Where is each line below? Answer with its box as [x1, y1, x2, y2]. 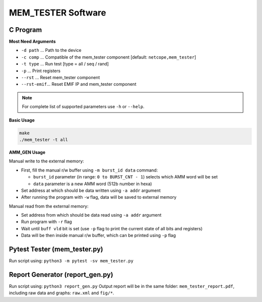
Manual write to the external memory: [9, 158, 84, 164]
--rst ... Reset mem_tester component [21, 75, 100, 80]
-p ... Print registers [21, 68, 61, 74]
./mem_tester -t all [19, 137, 68, 143]
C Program [9, 26, 42, 34]
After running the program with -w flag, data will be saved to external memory [21, 194, 177, 200]
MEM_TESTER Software [9, 7, 106, 18]
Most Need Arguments [9, 39, 56, 45]
